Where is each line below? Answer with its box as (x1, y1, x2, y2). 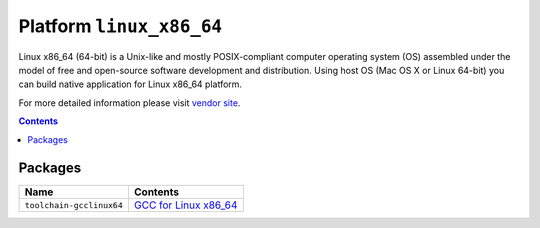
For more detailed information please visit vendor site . (18, 96, 241, 109)
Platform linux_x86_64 (18, 15, 223, 37)
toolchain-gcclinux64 (24, 200, 124, 210)
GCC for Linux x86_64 (133, 198, 238, 212)
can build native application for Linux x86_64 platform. (18, 78, 243, 90)
